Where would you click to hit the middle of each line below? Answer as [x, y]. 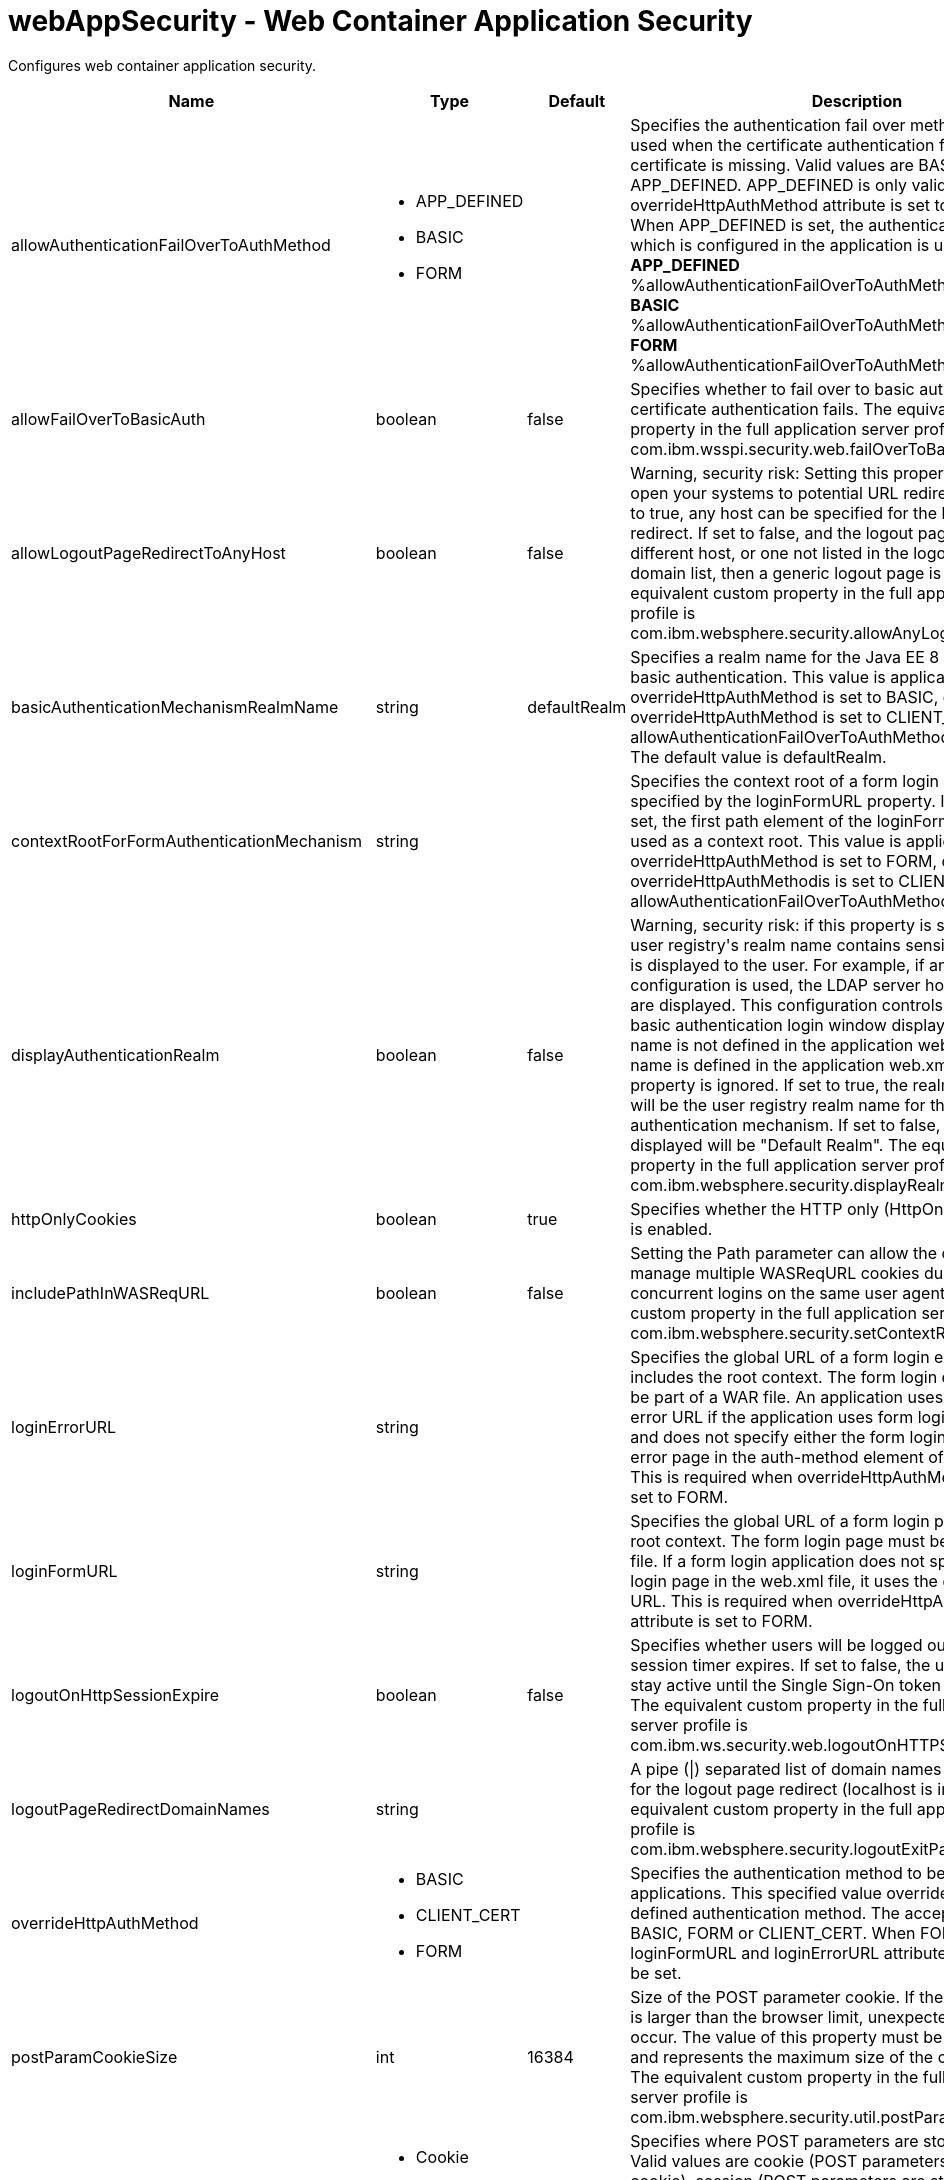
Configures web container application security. [162, 65]
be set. [656, 1972]
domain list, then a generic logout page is [786, 572]
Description [857, 100]
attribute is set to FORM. [721, 1620]
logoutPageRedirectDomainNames [140, 1808]
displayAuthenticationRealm [115, 1054]
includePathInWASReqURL [110, 1292]
